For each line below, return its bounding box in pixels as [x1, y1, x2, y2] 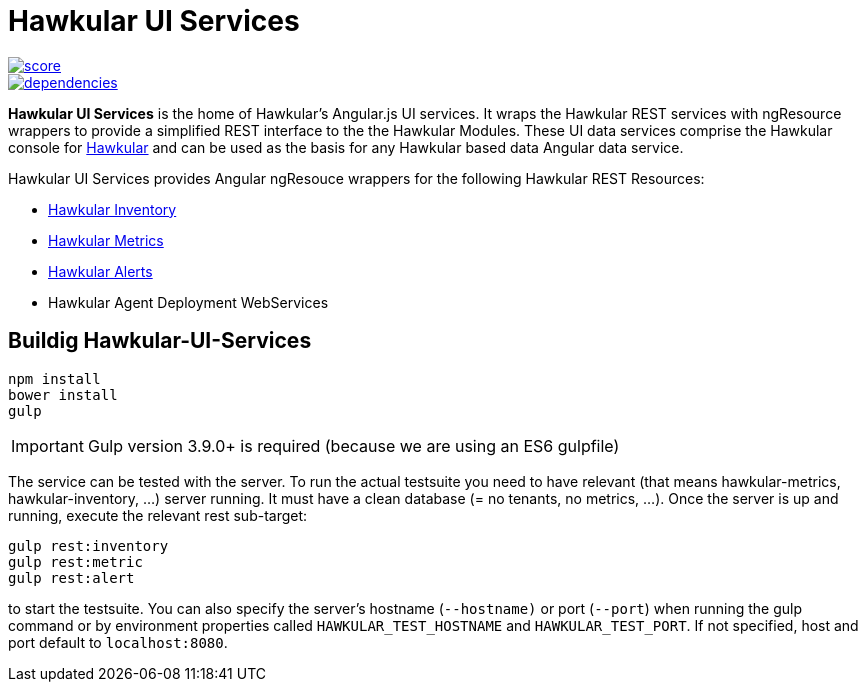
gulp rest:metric [8, 553, 143, 570]
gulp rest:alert [8, 569, 135, 586]
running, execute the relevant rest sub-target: [8, 506, 308, 524]
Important [11, 435, 84, 456]
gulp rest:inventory [8, 537, 169, 554]
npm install [8, 370, 101, 387]
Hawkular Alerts [48, 262, 153, 280]
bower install [8, 386, 118, 403]
